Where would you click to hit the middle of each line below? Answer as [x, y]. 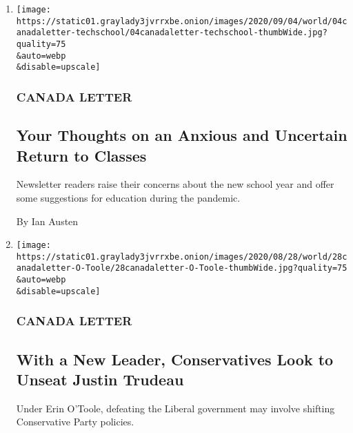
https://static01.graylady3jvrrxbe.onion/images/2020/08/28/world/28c [182, 257]
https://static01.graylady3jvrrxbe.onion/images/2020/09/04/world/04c [182, 21]
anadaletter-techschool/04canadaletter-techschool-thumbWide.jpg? [172, 33]
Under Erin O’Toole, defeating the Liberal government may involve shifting [175, 408]
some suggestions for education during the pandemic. [128, 197]
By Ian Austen [47, 221]
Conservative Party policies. [75, 422]
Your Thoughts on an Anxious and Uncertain [182, 135]
